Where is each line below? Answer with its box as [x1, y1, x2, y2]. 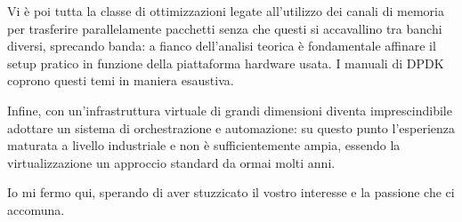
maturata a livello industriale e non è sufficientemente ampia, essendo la [7, 136, 401, 155]
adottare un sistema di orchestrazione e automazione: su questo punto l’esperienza [7, 118, 456, 137]
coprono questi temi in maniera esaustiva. [7, 71, 234, 90]
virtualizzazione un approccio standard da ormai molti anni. [7, 153, 336, 171]
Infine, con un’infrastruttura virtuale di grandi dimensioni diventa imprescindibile [7, 100, 452, 119]
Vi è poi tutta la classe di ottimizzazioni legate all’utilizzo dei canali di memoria [7, 2, 444, 20]
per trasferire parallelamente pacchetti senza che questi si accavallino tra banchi [7, 19, 442, 37]
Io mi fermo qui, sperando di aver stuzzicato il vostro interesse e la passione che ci [7, 183, 455, 202]
